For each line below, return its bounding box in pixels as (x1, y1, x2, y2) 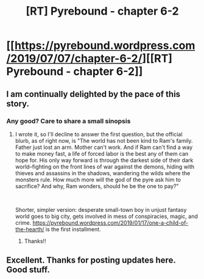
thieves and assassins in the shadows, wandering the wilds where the (15, 169, 191, 176)
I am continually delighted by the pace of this (6, 89, 181, 99)
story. (6, 98, 29, 109)
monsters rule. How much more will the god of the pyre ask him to (15, 176, 181, 183)
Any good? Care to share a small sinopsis (6, 117, 131, 125)
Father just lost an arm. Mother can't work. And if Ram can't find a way (15, 143, 193, 151)
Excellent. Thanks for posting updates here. (6, 255, 176, 266)
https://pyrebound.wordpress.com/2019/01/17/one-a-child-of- (32, 219, 189, 226)
